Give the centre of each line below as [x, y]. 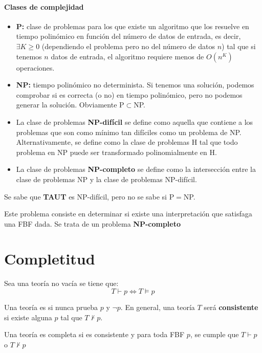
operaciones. [35, 67]
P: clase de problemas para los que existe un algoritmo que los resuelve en [133, 26]
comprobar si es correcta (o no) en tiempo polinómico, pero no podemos [129, 94]
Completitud [50, 259]
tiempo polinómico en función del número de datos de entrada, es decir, [128, 36]
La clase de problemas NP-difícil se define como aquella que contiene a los [135, 122]
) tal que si [239, 46]
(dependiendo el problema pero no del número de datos [128, 46]
